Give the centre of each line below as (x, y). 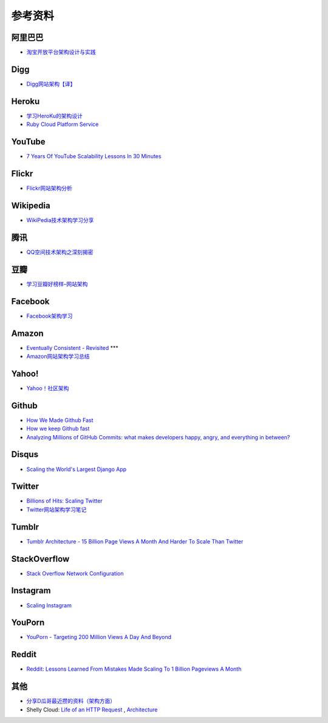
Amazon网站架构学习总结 (58, 356)
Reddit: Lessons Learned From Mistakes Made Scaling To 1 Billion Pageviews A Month (134, 669)
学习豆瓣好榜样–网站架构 (57, 284)
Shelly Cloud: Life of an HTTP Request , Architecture (92, 710)
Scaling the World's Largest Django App (77, 469)
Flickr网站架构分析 (49, 188)
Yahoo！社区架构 (48, 388)
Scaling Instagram (49, 605)
